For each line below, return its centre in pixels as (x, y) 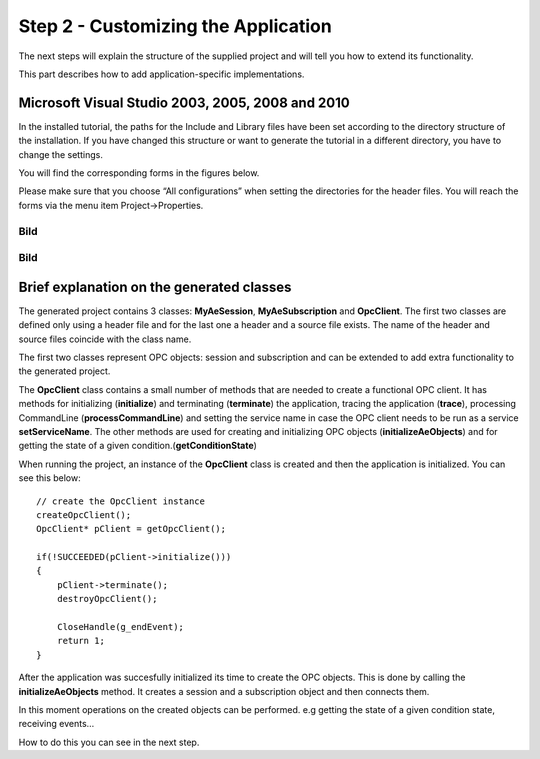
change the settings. (61, 154)
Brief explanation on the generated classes (155, 286)
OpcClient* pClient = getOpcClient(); (131, 529)
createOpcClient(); (84, 514)
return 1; (80, 641)
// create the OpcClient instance (120, 501)
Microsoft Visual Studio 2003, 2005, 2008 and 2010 (184, 102)
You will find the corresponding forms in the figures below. (139, 173)
